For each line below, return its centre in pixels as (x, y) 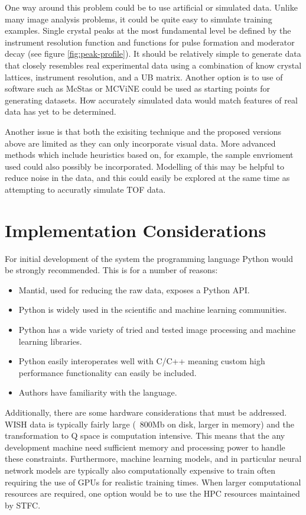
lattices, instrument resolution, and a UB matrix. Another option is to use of (144, 77)
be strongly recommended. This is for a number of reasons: (111, 270)
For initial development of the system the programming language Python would (149, 258)
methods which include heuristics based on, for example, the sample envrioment (149, 155)
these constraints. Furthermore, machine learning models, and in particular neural (153, 459)
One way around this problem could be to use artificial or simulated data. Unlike (151, 7)
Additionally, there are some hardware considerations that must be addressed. (146, 412)
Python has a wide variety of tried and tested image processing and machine (157, 329)
